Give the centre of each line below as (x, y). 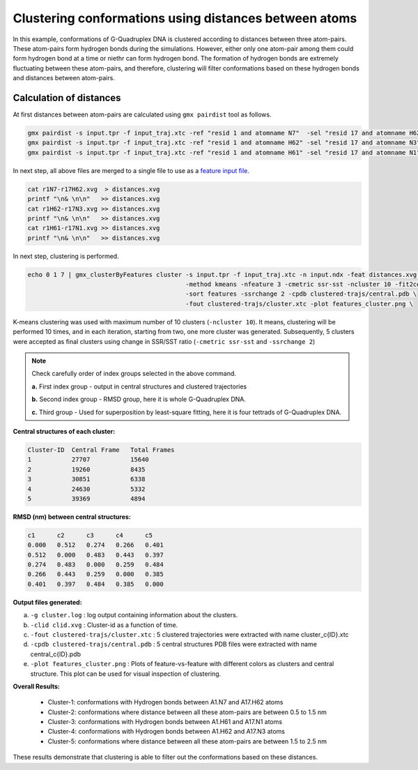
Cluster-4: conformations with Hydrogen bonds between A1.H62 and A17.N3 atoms (167, 732)
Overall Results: (37, 686)
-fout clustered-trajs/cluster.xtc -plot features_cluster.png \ (300, 304)
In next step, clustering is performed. (66, 256)
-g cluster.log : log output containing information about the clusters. (134, 615)
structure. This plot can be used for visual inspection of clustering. (126, 674)
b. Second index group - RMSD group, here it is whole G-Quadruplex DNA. (139, 399)
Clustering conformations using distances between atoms (185, 18)
